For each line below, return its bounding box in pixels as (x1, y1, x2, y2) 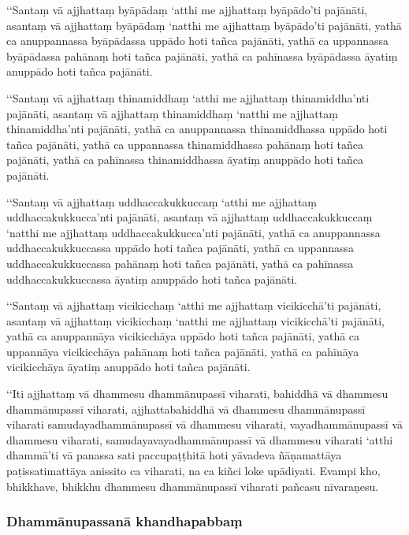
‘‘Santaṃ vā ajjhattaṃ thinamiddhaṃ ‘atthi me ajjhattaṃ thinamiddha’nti (6, 89, 370, 106)
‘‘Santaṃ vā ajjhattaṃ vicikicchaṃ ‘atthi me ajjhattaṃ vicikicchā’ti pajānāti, (6, 297, 381, 314)
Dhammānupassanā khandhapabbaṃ (6, 511, 243, 531)
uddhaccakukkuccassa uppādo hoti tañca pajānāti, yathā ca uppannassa (6, 240, 354, 256)
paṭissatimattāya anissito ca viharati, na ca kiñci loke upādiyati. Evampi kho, (6, 463, 381, 479)
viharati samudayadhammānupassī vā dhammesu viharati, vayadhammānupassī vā (6, 416, 403, 433)
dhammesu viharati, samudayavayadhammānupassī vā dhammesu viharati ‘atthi (6, 431, 393, 448)
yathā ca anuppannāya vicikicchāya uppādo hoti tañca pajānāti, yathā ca (6, 328, 360, 344)
